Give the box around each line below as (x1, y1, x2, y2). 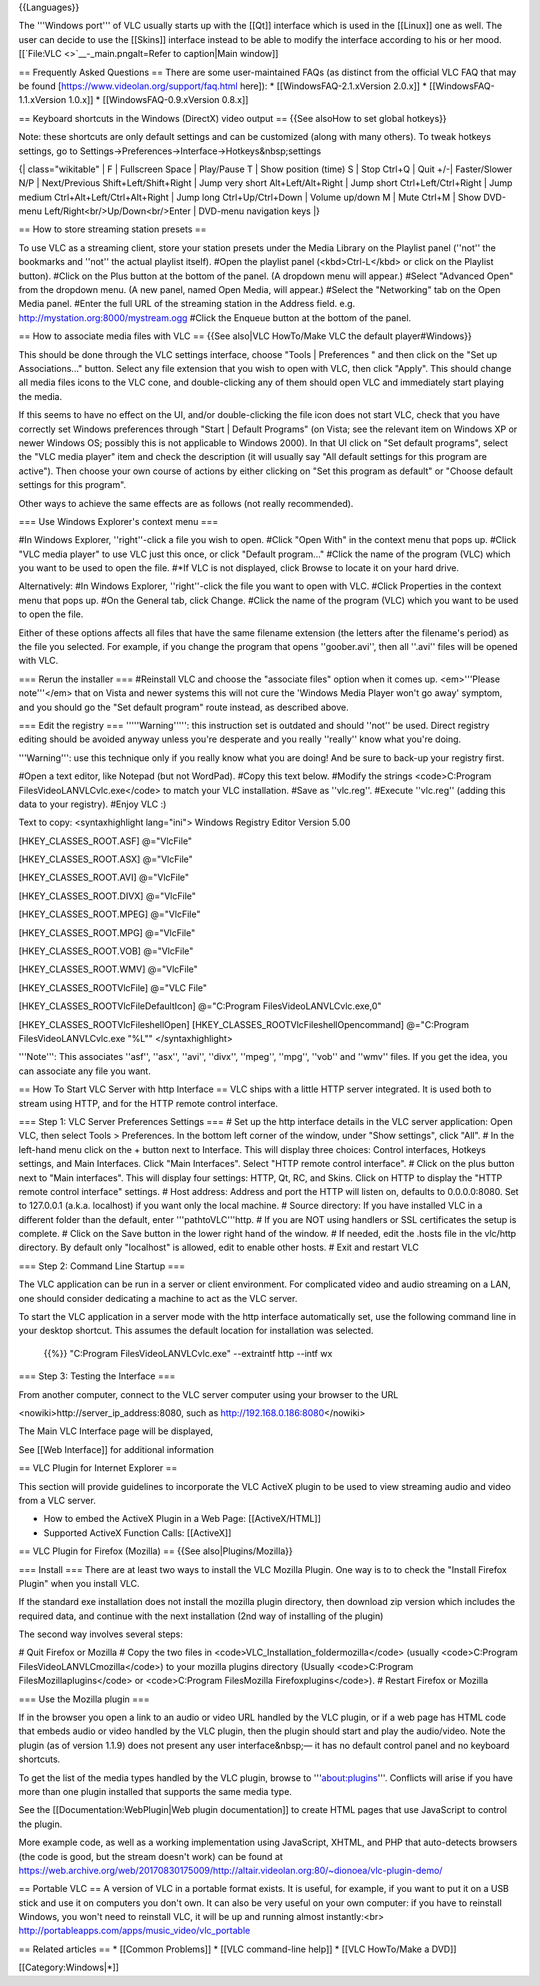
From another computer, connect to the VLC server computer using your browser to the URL (18, 1388, 399, 1400)
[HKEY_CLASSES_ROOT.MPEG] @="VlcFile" (18, 908, 201, 920)
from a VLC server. (18, 1494, 97, 1506)
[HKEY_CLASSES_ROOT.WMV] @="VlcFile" (18, 963, 199, 975)
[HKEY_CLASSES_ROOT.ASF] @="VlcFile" (18, 835, 193, 847)
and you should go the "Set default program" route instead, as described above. (18, 701, 349, 713)
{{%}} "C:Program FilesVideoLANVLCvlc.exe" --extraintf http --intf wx (43, 1347, 333, 1359)
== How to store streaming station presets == (18, 223, 207, 235)
